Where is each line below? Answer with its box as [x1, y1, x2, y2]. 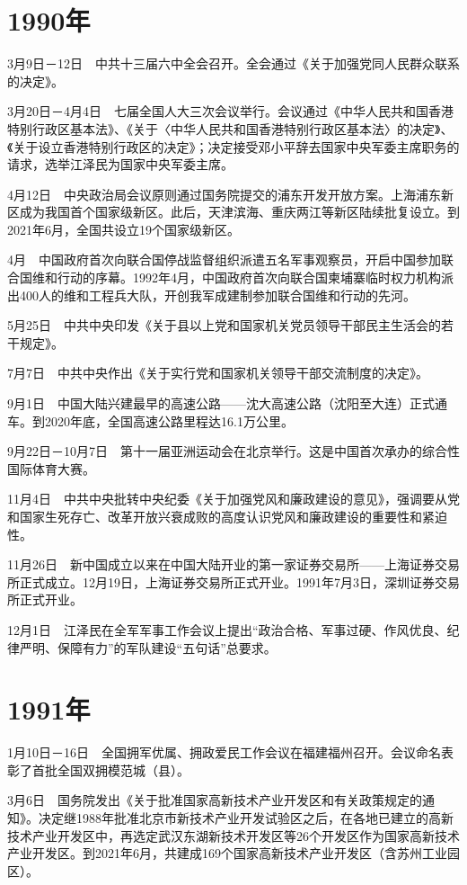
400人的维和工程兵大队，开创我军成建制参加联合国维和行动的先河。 [19, 285, 416, 304]
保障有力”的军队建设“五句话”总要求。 [57, 638, 277, 657]
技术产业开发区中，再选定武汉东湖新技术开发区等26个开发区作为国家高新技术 [7, 826, 460, 845]
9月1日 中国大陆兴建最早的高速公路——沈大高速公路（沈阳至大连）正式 [7, 394, 435, 413]
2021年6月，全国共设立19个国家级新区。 [7, 219, 240, 238]
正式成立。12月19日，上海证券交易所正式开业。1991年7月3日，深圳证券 [19, 572, 435, 591]
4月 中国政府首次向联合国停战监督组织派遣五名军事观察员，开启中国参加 [7, 250, 441, 269]
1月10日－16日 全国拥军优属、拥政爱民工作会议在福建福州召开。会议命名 [7, 743, 441, 762]
